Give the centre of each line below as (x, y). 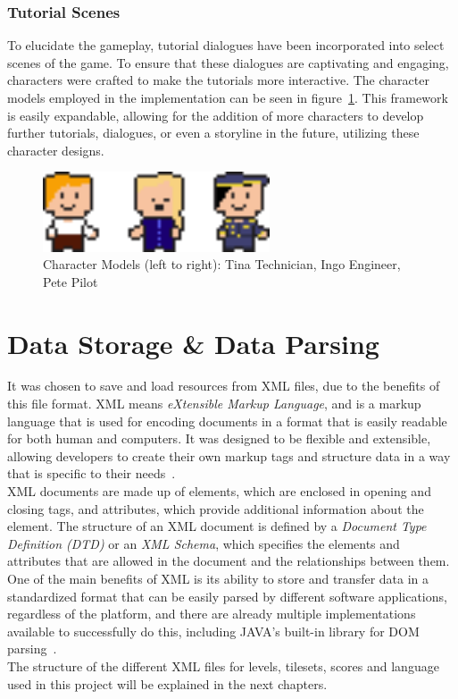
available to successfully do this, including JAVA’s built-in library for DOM (213, 631)
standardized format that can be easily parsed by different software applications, (227, 596)
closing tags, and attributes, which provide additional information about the (216, 508)
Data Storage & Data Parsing (193, 343)
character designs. (56, 150)
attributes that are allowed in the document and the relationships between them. (229, 561)
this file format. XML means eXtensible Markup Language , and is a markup (214, 404)
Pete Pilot (71, 281)
